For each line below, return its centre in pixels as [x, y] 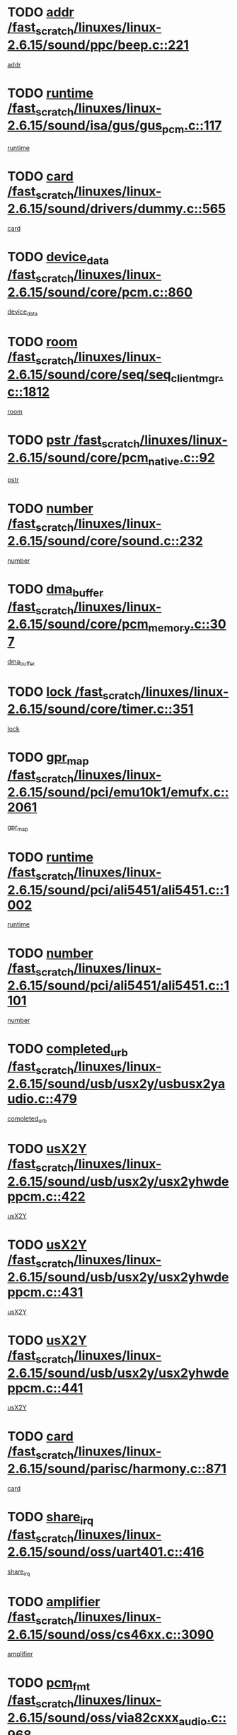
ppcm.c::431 [45, 1292]
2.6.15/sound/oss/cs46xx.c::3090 [111, 1634]
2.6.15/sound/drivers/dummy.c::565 [117, 209]
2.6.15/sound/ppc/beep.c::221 [98, 45]
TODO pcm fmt [49, 1684]
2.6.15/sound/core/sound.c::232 [105, 541]
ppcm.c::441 [45, 1388]
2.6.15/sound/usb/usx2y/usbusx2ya [116, 1084]
